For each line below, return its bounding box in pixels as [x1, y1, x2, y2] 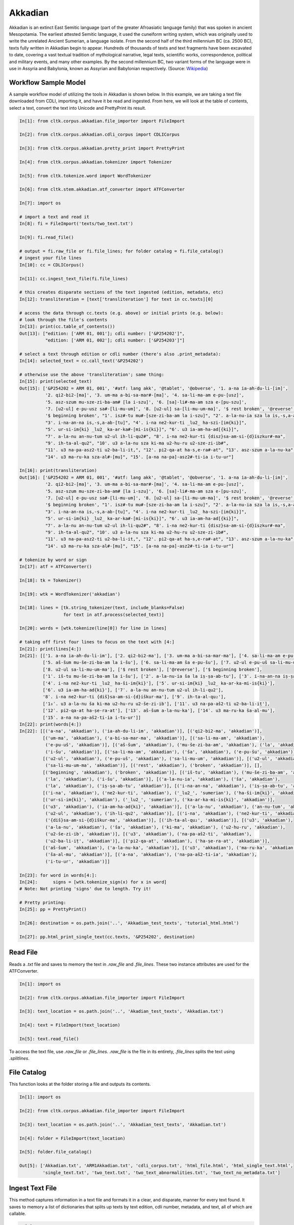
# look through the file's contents [19, 317, 108, 322]
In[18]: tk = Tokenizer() [19, 577, 82, 583]
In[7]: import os [19, 200, 61, 206]
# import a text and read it [19, 214, 90, 220]
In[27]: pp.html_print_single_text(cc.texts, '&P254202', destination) [19, 934, 196, 940]
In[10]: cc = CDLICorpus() [19, 262, 84, 268]
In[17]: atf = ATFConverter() [19, 563, 92, 569]
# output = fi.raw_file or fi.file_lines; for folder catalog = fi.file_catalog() [19, 248, 224, 254]
